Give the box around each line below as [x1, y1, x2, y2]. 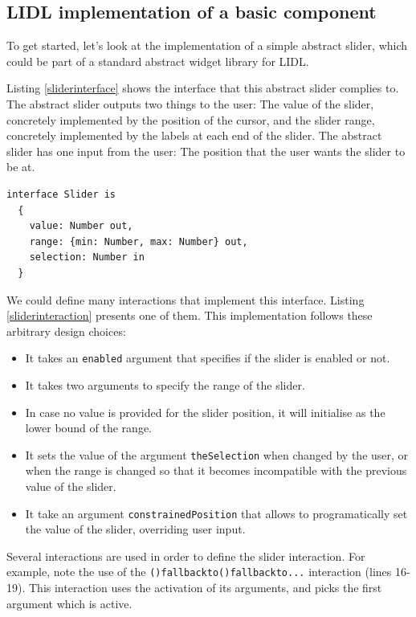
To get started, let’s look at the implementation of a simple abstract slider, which [6, 37, 408, 54]
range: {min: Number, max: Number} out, [29, 235, 248, 247]
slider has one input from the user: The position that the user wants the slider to [6, 142, 406, 159]
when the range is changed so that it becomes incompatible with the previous [25, 462, 407, 479]
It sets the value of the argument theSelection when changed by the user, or [25, 446, 409, 463]
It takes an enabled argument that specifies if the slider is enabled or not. [25, 349, 390, 366]
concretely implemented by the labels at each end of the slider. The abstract [6, 127, 382, 144]
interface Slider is [6, 188, 116, 200]
